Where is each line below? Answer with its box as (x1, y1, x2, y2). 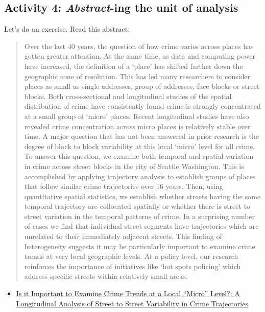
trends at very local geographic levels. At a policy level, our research (24, 251, 238, 261)
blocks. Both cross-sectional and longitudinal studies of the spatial (24, 90, 232, 101)
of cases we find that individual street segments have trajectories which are (24, 221, 259, 231)
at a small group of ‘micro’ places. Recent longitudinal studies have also (24, 110, 249, 121)
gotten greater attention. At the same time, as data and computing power (24, 51, 255, 61)
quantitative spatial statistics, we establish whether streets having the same (24, 190, 261, 201)
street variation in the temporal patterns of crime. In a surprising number (24, 210, 255, 221)
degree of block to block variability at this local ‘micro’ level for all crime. (24, 140, 255, 151)
